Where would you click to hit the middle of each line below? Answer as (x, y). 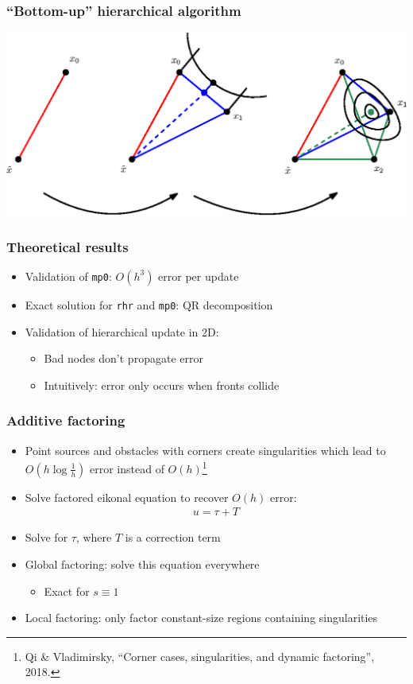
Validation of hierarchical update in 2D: (122, 331)
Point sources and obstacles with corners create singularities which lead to (205, 450)
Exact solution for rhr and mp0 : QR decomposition (149, 304)
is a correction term (173, 537)
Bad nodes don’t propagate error (124, 358)
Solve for (46, 537)
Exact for (67, 591)
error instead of (127, 468)
